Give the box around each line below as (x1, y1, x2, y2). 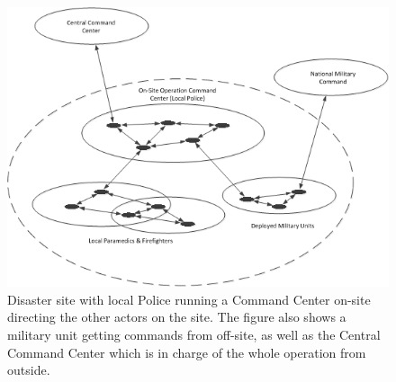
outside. (7, 360, 50, 379)
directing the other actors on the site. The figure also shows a (7, 307, 346, 326)
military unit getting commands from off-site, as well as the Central (7, 325, 381, 344)
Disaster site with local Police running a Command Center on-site (7, 289, 371, 308)
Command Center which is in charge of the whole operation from (7, 342, 366, 361)
